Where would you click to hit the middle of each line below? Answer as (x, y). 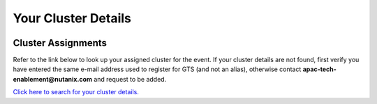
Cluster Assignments (60, 43)
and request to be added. (130, 79)
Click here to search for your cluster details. (76, 92)
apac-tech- (319, 69)
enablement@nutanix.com (52, 79)
